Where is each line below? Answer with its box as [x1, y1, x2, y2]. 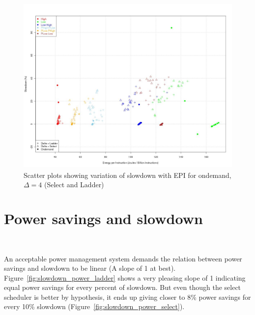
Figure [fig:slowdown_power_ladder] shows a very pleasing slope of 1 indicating [4, 272, 246, 283]
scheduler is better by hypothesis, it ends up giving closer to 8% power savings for [4, 291, 251, 302]
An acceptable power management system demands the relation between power [4, 253, 242, 263]
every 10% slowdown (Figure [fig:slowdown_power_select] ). [4, 301, 185, 312]
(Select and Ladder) [44, 179, 104, 190]
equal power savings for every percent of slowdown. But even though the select [4, 282, 241, 292]
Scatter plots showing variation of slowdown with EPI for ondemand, [24, 170, 231, 180]
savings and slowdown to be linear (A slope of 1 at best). [4, 263, 176, 273]
